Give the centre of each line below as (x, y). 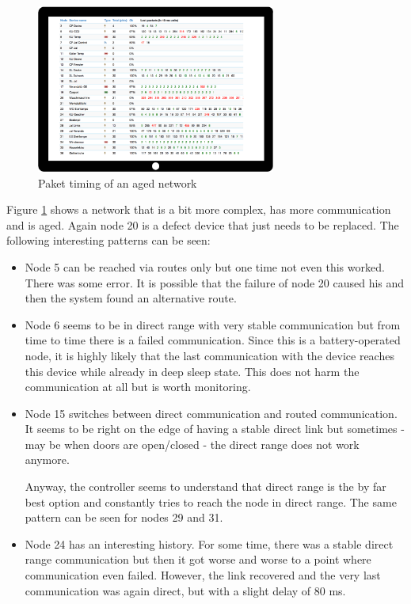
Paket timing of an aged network (118, 182)
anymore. (47, 460)
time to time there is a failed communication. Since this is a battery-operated (213, 340)
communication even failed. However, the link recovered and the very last (203, 575)
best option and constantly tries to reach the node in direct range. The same (211, 501)
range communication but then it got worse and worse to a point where (198, 559)
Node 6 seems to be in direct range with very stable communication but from (213, 324)
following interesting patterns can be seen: (108, 240)
